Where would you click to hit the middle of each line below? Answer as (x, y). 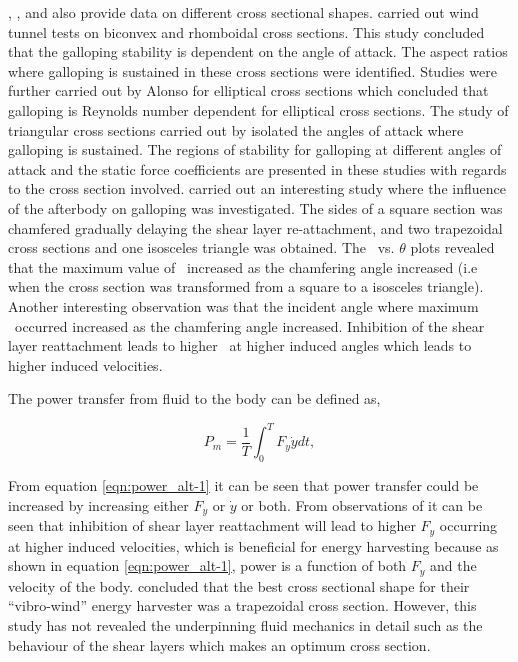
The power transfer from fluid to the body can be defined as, (194, 398)
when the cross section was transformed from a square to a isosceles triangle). (246, 286)
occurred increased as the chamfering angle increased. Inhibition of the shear (249, 325)
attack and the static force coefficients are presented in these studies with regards (257, 168)
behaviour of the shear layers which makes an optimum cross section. (219, 644)
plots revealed (452, 247)
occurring (468, 525)
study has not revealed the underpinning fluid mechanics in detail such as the (245, 624)
